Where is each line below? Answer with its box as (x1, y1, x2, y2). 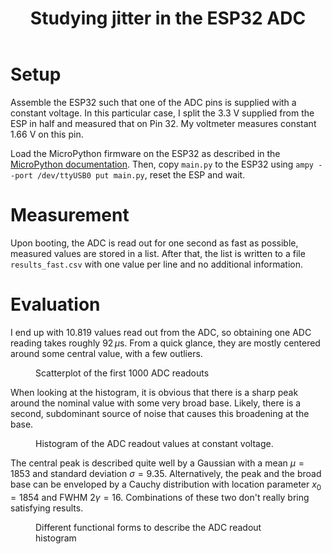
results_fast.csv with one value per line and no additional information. (10, 258, 303, 270)
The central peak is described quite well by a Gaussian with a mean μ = (10, 457, 305, 469)
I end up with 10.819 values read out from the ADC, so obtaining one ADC (10, 326, 312, 338)
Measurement (10, 204, 130, 227)
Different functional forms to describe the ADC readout (35, 521, 262, 533)
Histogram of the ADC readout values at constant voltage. (35, 437, 274, 449)
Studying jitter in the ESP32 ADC (29, 7, 307, 30)
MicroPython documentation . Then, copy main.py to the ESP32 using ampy (10, 158, 314, 170)
